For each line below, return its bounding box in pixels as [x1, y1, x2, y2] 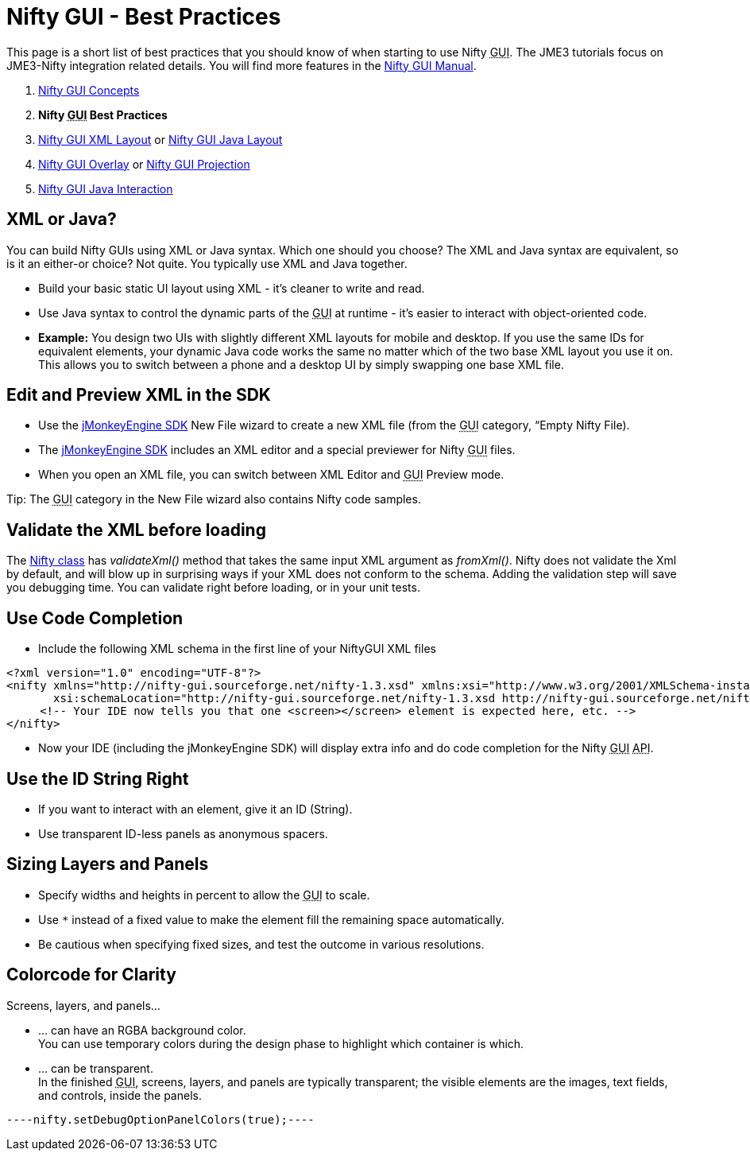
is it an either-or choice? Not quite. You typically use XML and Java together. [6, 256, 408, 270]
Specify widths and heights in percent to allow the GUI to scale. [38, 887, 370, 902]
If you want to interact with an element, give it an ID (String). [38, 802, 353, 816]
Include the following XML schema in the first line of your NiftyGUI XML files [38, 642, 436, 656]
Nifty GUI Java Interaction [38, 181, 173, 196]
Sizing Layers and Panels [6, 854, 209, 875]
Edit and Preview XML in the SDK [6, 385, 271, 406]
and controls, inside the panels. [38, 1088, 202, 1102]
